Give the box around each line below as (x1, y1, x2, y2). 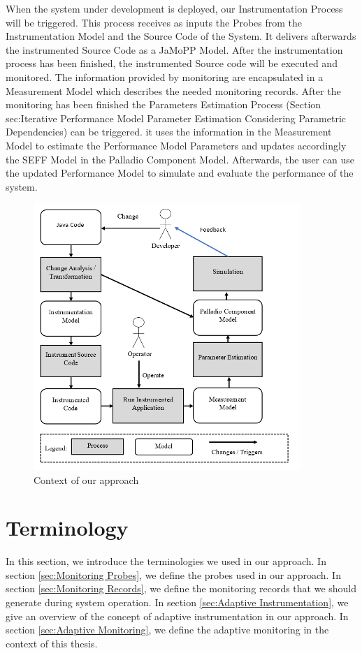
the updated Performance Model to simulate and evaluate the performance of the (6, 166, 354, 180)
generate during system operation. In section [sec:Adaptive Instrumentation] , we (6, 595, 349, 609)
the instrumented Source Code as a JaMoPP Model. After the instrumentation (6, 42, 343, 57)
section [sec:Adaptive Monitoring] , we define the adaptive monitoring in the (6, 622, 329, 637)
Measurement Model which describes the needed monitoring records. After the (6, 83, 341, 98)
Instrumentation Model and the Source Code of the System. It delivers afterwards (6, 29, 356, 43)
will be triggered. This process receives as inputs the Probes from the (6, 15, 303, 29)
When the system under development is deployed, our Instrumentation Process (6, 1, 343, 15)
